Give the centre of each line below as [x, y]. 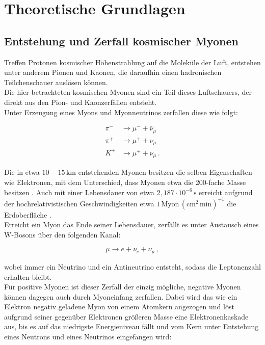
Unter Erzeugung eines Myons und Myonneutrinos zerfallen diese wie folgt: [121, 112]
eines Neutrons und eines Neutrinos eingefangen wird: [88, 337]
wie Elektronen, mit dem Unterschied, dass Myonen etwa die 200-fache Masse [125, 182]
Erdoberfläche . [28, 214]
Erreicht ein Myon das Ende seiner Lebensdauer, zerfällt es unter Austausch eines [131, 224]
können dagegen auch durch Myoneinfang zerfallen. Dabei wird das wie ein [121, 296]
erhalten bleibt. [28, 276]
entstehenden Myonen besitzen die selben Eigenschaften [165, 172]
